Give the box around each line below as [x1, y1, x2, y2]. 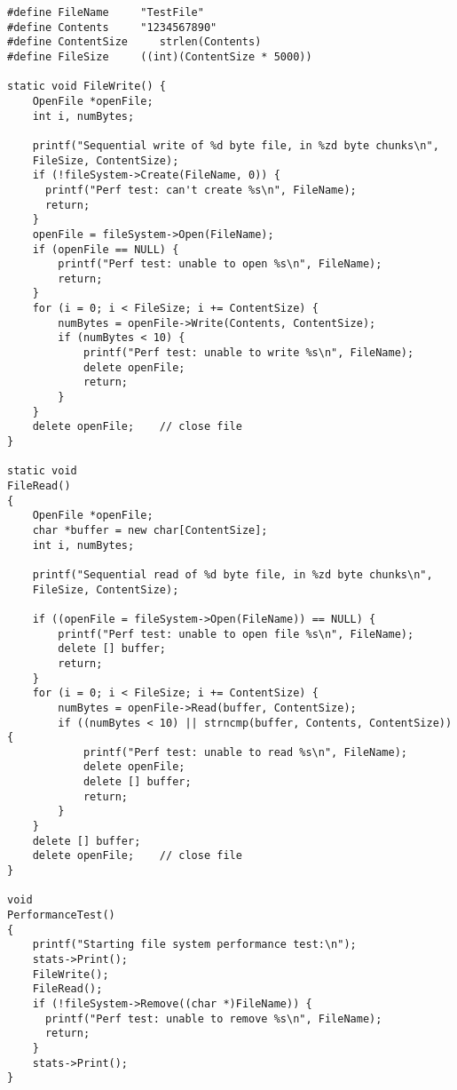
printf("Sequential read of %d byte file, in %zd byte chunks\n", [32, 568, 433, 581]
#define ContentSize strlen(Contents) [7, 36, 262, 49]
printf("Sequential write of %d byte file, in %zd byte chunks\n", [32, 139, 439, 152]
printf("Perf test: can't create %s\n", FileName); [44, 183, 357, 196]
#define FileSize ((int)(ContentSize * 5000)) [7, 50, 312, 63]
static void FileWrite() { [7, 80, 166, 93]
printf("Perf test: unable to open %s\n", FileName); [58, 258, 382, 271]
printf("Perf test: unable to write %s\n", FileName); [83, 346, 414, 360]
